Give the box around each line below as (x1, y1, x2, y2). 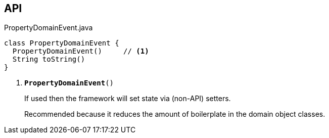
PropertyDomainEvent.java (4, 23, 93, 32)
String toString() (12, 55, 85, 64)
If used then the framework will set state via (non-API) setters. (24, 94, 231, 103)
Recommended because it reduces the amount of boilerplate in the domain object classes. (24, 110, 325, 119)
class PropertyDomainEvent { (4, 39, 119, 48)
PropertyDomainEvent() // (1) (12, 47, 149, 56)
